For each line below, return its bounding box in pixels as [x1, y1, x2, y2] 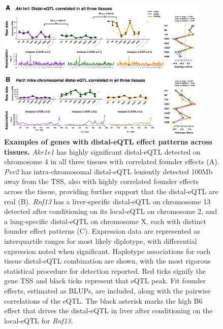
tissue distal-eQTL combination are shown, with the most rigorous [4, 255, 211, 266]
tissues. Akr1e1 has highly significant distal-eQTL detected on [4, 146, 201, 157]
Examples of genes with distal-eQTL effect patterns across [4, 136, 212, 147]
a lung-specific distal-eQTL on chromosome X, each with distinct [4, 215, 206, 226]
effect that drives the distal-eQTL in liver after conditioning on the [4, 305, 213, 316]
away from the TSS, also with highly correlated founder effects [4, 176, 199, 187]
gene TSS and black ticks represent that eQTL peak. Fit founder [4, 275, 206, 286]
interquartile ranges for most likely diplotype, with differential [4, 236, 197, 246]
